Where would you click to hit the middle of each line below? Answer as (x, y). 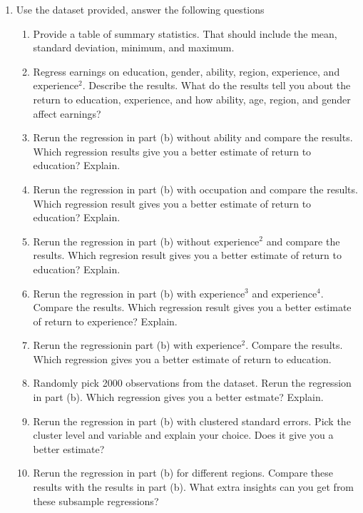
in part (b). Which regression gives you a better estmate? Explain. (178, 397)
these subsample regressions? (96, 501)
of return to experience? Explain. (105, 321)
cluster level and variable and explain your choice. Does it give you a (183, 435)
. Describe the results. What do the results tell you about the (216, 85)
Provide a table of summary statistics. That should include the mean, (185, 33)
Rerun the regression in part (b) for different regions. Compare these (183, 473)
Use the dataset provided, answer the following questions (140, 9)
